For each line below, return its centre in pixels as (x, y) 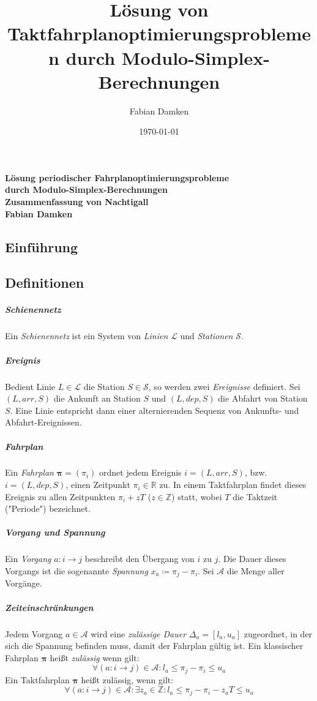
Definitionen (45, 283)
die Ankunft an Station (97, 398)
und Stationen (207, 336)
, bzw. (256, 472)
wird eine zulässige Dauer (139, 633)
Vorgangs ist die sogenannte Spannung (76, 571)
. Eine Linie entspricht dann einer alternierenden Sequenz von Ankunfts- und (155, 410)
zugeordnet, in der (278, 633)
